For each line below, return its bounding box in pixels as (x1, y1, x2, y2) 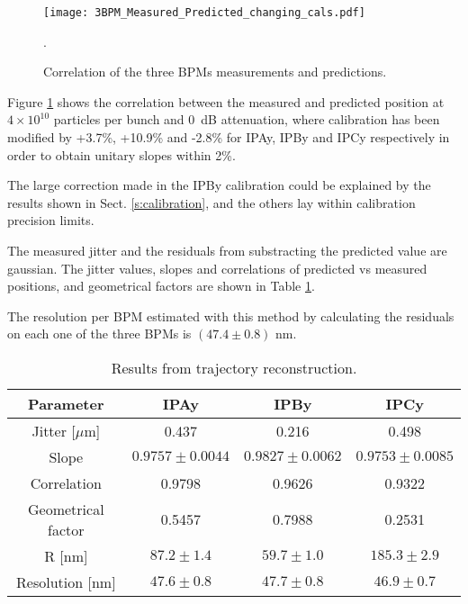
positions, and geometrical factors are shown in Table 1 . (7, 276, 315, 295)
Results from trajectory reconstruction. (111, 356, 357, 378)
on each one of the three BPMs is (7, 324, 192, 343)
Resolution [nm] (16, 571, 116, 592)
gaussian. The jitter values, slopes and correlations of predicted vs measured (7, 258, 427, 277)
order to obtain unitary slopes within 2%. (7, 145, 236, 164)
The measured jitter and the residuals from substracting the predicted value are (7, 241, 447, 259)
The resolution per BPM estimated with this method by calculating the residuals (7, 306, 454, 325)
